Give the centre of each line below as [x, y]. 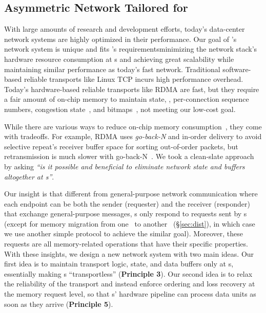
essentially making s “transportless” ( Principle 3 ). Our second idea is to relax [128, 273]
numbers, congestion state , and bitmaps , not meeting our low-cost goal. [120, 109]
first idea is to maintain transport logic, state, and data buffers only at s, [119, 264]
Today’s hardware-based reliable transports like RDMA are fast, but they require [132, 89]
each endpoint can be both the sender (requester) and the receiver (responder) [127, 203]
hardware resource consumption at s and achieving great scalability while [119, 59]
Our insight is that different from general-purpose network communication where [131, 194]
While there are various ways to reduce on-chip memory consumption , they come [133, 126]
